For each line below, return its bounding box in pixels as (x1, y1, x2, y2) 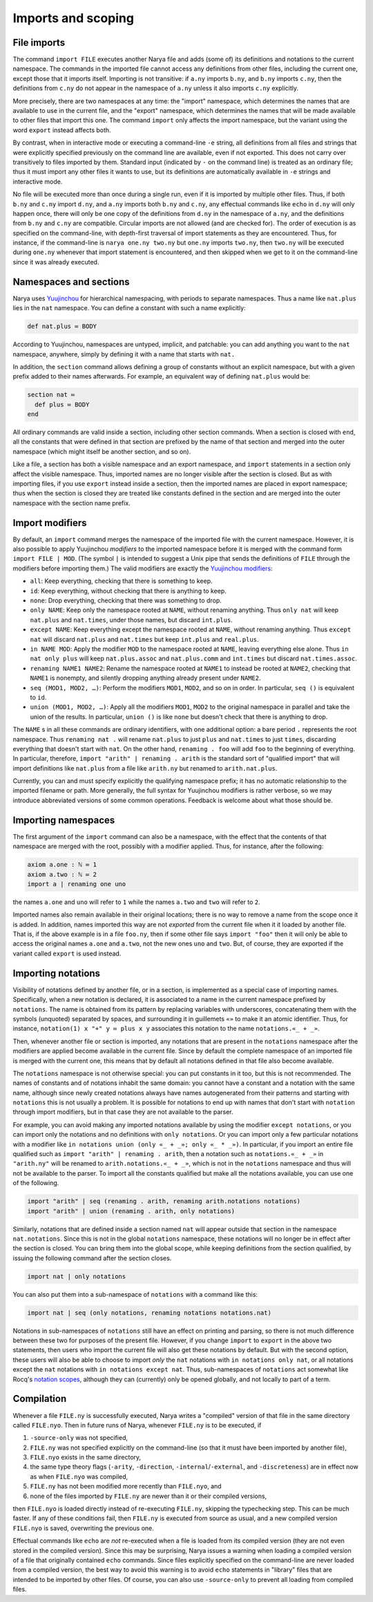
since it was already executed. (12, 258, 99, 266)
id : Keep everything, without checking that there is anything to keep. (30, 586, 227, 595)
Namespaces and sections (12, 276, 131, 287)
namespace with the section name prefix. (12, 498, 131, 507)
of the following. (12, 1179, 59, 1187)
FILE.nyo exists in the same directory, (30, 1453, 142, 1461)
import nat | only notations (27, 1272, 126, 1280)
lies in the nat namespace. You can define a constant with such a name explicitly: (12, 304, 246, 312)
